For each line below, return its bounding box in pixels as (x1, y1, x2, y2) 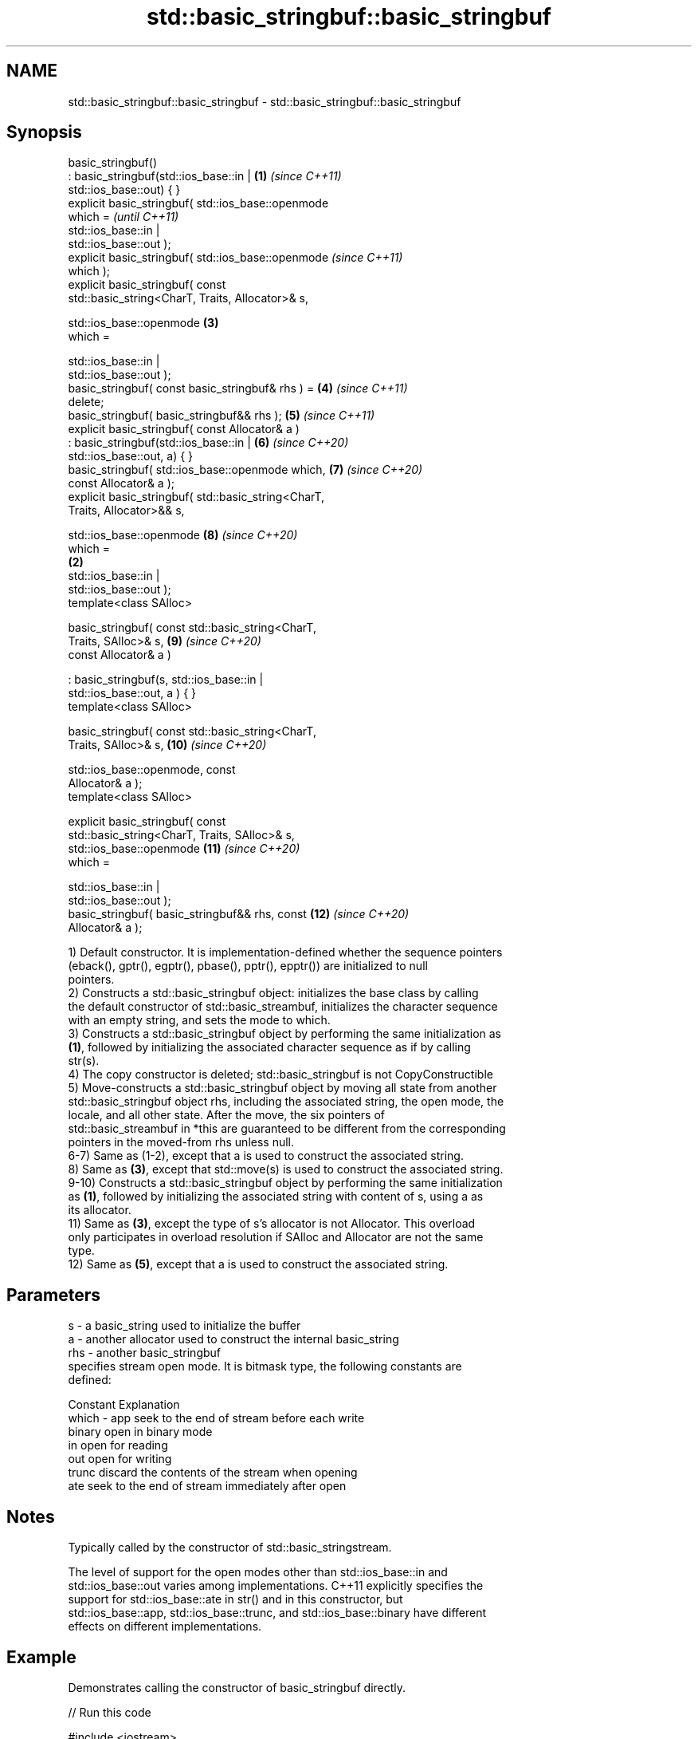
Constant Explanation (68, 1398, 180, 1412)
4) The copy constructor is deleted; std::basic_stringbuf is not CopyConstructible (68, 1067, 493, 1082)
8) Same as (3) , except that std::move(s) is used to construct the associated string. (68, 1162, 504, 1177)
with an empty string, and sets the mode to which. (68, 1013, 331, 1027)
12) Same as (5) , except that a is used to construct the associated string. (68, 1257, 449, 1272)
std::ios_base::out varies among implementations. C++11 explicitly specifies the (68, 1579, 484, 1593)
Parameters (6, 1284, 100, 1305)
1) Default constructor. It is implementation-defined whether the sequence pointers (68, 945, 503, 960)
